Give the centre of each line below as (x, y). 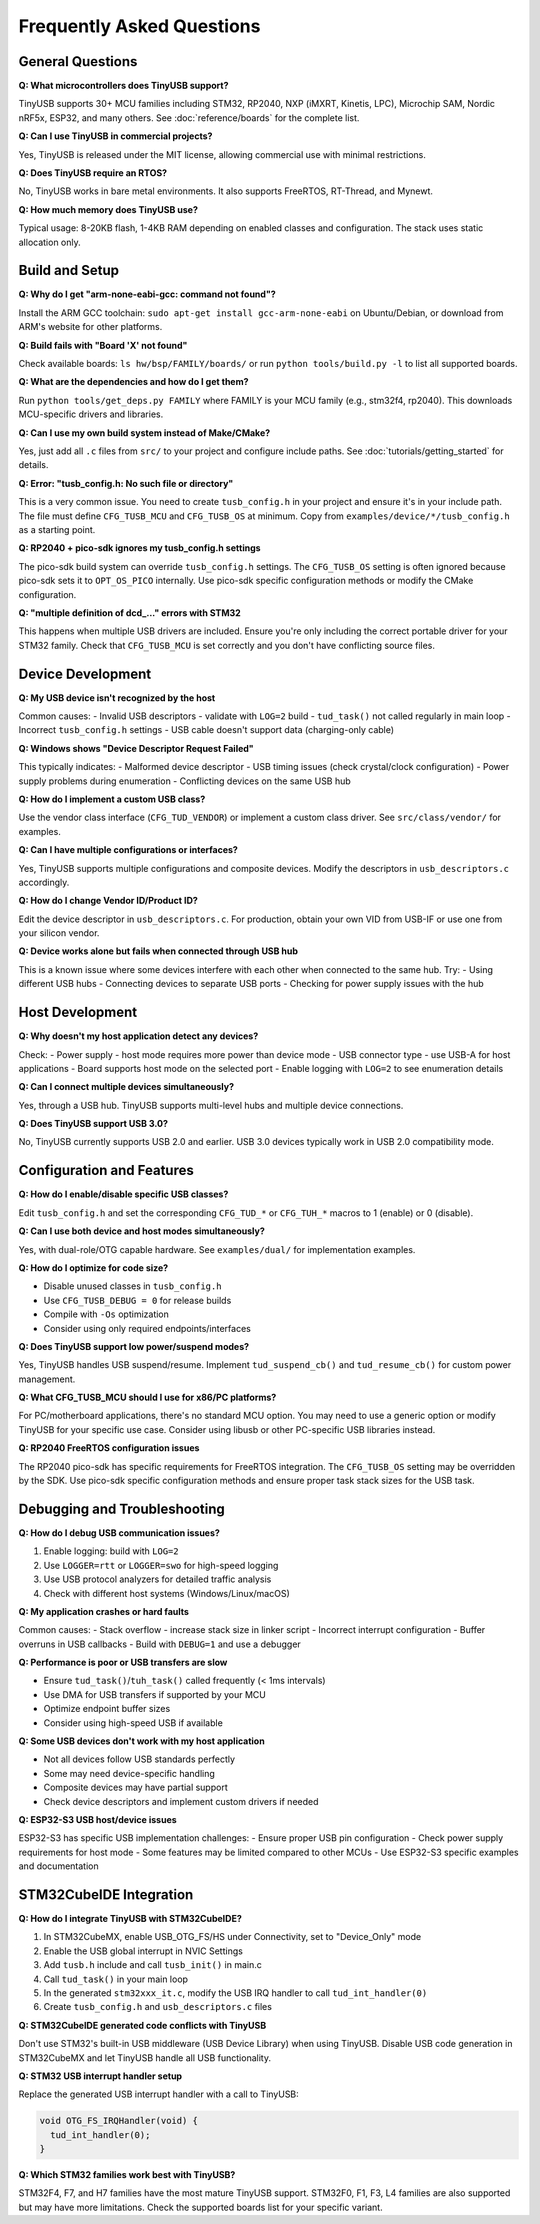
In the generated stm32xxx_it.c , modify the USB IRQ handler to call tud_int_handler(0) (235, 1993)
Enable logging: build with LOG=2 (111, 1551)
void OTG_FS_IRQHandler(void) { (119, 2121)
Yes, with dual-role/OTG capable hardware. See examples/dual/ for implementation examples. (217, 1249)
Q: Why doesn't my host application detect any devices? (138, 1036)
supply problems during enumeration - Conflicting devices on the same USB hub (185, 781)
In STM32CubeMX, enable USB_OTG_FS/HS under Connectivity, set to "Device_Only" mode (232, 1937)
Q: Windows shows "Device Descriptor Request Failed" (136, 748)
